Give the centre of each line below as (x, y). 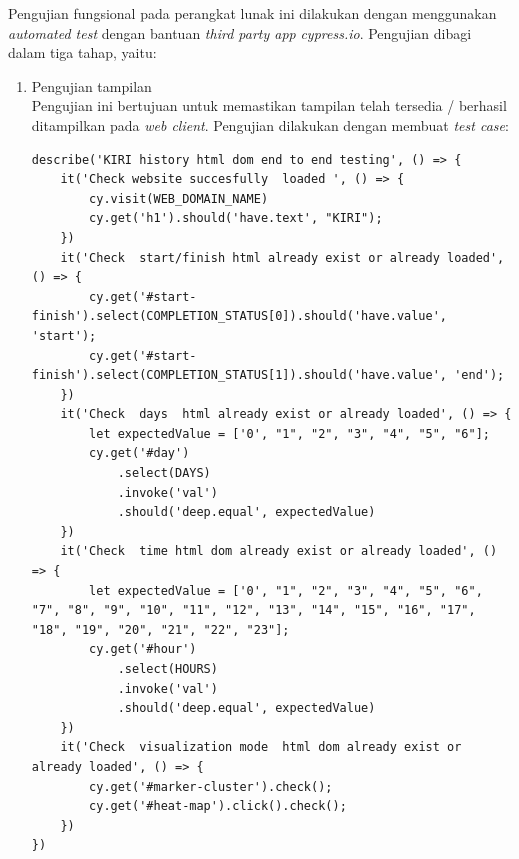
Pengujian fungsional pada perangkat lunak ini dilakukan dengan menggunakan (252, 13)
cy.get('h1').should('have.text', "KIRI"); (236, 218)
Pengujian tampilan (91, 85)
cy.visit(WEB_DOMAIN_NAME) (179, 198)
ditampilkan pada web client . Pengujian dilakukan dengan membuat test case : (270, 124)
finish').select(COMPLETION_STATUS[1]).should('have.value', (239, 375)
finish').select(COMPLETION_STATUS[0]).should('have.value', (239, 316)
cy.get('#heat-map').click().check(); (218, 806)
